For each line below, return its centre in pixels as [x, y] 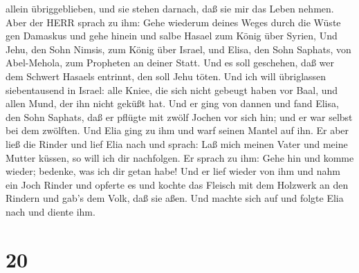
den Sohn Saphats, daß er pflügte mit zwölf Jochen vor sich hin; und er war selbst [179, 116]
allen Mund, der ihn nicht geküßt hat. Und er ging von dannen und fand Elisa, [172, 103]
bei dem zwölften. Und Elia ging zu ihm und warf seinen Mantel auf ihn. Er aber [177, 130]
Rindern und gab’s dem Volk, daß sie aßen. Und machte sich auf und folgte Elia [175, 198]
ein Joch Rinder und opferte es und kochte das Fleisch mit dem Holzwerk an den [177, 184]
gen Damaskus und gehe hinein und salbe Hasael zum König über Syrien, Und [172, 36]
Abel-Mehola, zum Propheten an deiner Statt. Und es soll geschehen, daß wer [170, 63]
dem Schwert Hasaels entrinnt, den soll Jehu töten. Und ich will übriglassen [166, 76]
